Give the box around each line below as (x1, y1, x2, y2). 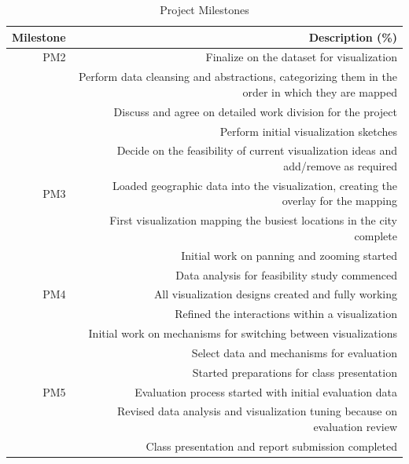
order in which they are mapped (242, 83, 397, 100)
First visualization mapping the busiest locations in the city (109, 212, 397, 228)
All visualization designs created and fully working (153, 286, 397, 302)
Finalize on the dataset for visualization (205, 49, 397, 65)
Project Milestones (160, 2, 249, 17)
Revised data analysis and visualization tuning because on (116, 403, 397, 419)
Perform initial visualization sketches (219, 122, 397, 139)
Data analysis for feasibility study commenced (175, 266, 397, 283)
